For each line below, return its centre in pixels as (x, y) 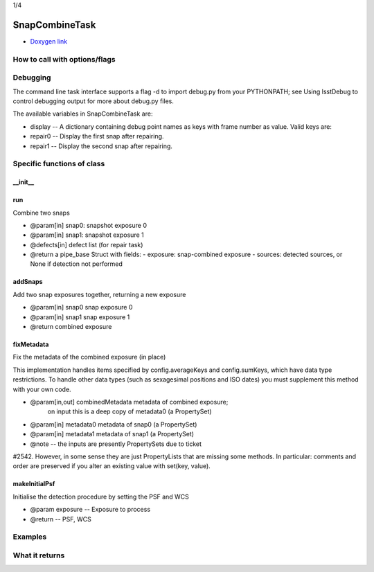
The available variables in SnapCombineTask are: (83, 114)
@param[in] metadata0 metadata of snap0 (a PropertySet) (114, 424)
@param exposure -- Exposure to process (90, 510)
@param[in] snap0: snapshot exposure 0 (88, 225)
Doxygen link (49, 41)
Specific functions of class (59, 164)
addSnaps (28, 282)
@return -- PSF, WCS (61, 519)
